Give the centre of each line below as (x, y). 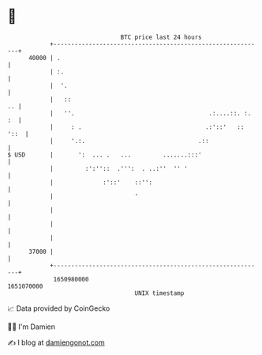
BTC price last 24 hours (161, 37)
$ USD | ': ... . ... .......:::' (105, 155)
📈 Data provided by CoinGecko (59, 308)
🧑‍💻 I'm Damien (32, 327)
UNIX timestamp (159, 293)
